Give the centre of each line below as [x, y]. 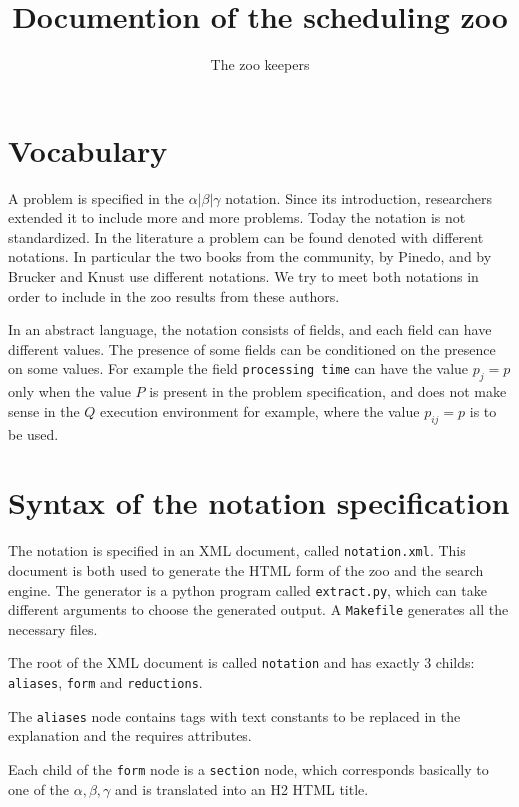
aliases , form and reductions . [105, 682]
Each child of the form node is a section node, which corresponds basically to [248, 769]
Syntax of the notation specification [259, 502]
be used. [33, 433]
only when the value [69, 391]
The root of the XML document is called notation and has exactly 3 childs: [241, 662]
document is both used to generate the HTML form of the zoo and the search [246, 569]
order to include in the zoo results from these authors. [174, 295]
